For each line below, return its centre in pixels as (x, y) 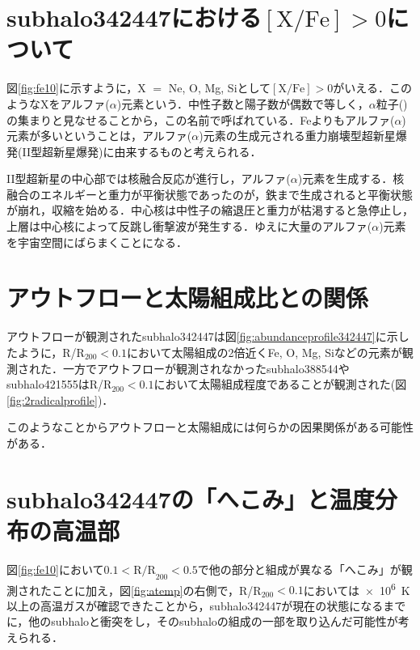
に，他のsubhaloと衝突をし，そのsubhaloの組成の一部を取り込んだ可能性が (202, 621)
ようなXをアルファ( (58, 103)
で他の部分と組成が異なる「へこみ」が (299, 569)
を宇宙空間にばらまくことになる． (97, 242)
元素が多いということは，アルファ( (99, 136)
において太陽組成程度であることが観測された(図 (280, 384)
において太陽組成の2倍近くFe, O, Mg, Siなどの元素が (264, 352)
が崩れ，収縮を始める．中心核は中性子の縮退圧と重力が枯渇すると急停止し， (210, 210)
